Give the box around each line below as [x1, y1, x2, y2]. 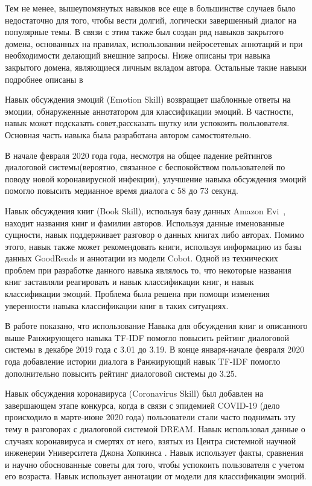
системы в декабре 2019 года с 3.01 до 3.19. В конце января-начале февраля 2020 [5, 343, 305, 356]
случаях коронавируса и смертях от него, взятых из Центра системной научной [5, 434, 296, 447]
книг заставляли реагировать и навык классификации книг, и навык [5, 275, 254, 288]
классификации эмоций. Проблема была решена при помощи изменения [5, 287, 270, 300]
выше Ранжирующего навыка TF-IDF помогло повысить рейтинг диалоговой [5, 331, 290, 344]
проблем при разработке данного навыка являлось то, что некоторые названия [5, 263, 291, 276]
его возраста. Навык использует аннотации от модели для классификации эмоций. [5, 470, 307, 482]
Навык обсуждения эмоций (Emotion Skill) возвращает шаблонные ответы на [5, 93, 291, 106]
